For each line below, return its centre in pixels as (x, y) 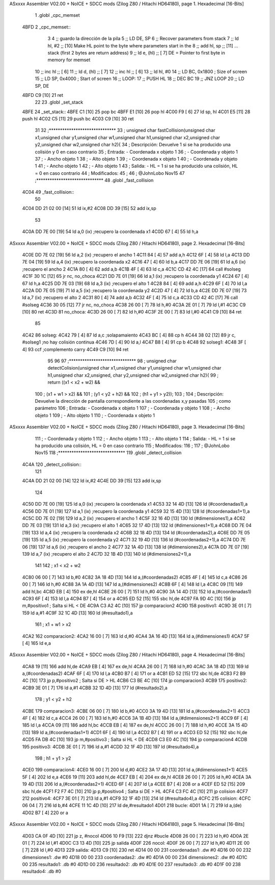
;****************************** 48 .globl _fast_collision (94, 180)
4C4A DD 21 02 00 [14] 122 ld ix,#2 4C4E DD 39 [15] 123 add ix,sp (92, 481)
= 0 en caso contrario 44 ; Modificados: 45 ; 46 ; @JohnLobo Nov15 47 (110, 173)
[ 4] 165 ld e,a (36, 643)
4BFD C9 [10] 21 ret (43, 95)
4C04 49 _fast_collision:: (48, 192)
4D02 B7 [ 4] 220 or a (45, 813)
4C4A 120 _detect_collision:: (52, 464)
